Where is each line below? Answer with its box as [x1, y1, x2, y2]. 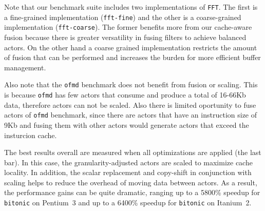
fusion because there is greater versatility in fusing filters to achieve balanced [4, 31, 247, 42]
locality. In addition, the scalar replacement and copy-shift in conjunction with [4, 167, 252, 178]
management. [4, 62, 46, 72]
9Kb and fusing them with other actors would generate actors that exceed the [4, 119, 249, 130]
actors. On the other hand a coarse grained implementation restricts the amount [4, 42, 257, 52]
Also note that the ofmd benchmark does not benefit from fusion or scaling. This [4, 79, 258, 90]
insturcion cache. [4, 129, 57, 140]
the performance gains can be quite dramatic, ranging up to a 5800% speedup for [4, 187, 260, 198]
